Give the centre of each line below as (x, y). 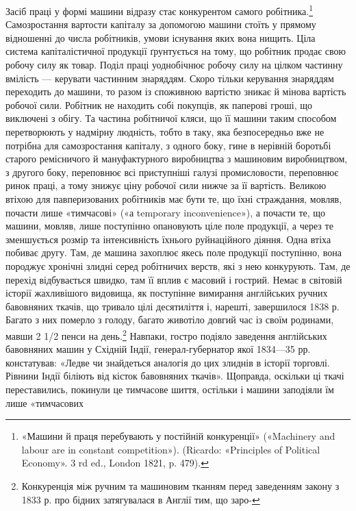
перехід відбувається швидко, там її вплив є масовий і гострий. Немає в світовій (174, 279)
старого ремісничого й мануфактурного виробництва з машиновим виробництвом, (177, 159)
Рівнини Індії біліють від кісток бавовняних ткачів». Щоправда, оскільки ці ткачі (175, 376)
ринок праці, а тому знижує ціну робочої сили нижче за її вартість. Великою (166, 185)
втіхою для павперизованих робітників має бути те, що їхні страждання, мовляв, (174, 198)
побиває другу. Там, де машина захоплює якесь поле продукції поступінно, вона (174, 252)
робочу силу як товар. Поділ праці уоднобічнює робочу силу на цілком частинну (174, 65)
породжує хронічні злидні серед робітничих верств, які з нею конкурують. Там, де (178, 265)
